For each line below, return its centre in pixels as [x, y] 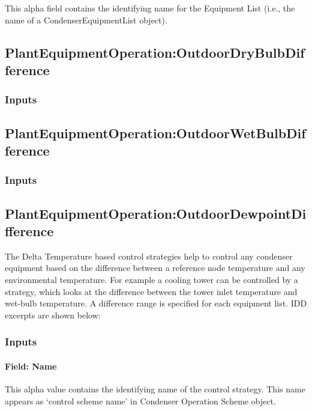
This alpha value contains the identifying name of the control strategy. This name [155, 389]
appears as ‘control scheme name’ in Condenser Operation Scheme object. [140, 400]
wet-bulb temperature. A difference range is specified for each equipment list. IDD [156, 303]
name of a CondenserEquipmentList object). [86, 20]
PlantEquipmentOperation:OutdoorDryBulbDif [155, 52]
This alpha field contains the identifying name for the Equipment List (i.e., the [150, 8]
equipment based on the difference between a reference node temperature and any [155, 268]
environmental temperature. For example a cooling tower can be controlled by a [151, 279]
